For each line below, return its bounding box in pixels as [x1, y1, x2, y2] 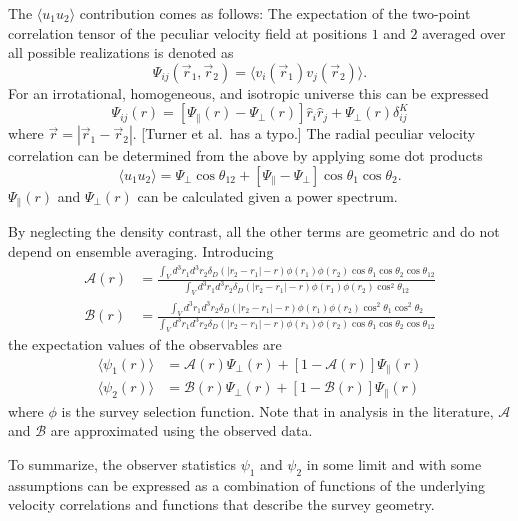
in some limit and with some [306, 453, 482, 474]
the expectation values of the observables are [8, 333, 282, 354]
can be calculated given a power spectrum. [137, 185, 398, 206]
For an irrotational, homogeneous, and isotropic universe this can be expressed [8, 82, 489, 103]
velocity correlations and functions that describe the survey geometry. [8, 494, 435, 515]
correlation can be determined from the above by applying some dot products [8, 145, 483, 166]
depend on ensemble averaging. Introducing [8, 241, 274, 262]
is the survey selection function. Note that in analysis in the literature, [61, 400, 494, 421]
